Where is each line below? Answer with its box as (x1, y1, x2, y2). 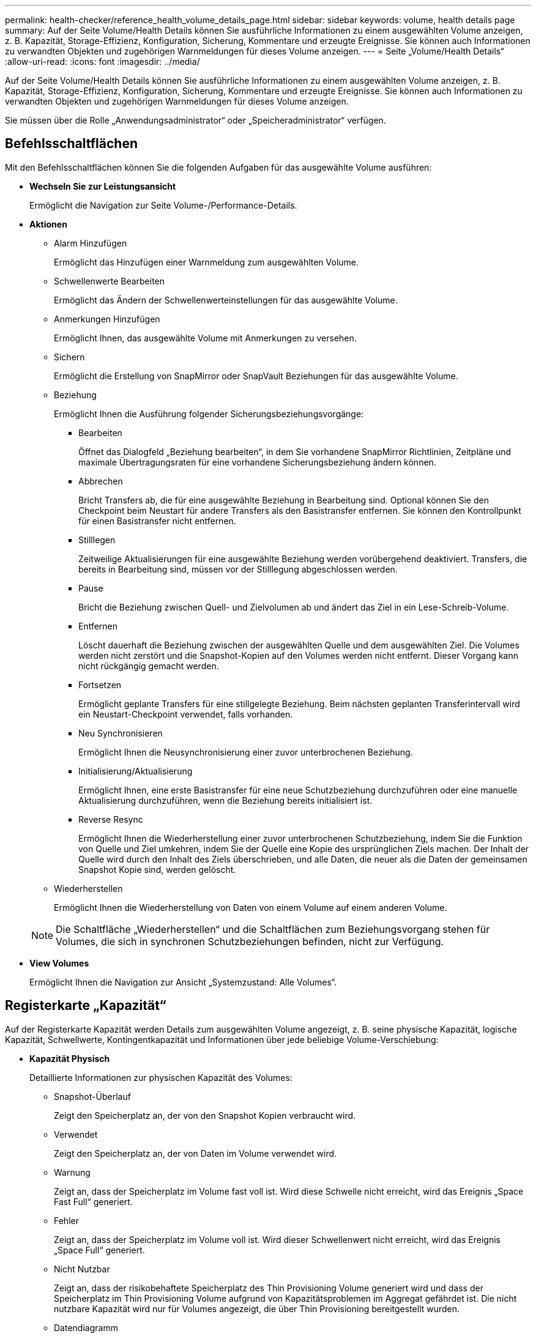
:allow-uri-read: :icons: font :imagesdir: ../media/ (5, 56, 200, 67)
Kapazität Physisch (29, 1053, 110, 1064)
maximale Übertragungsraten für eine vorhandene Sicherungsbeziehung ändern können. (78, 456, 436, 467)
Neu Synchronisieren (78, 727, 163, 738)
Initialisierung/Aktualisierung (78, 765, 193, 776)
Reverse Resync (78, 814, 143, 825)
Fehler (54, 1215, 79, 1226)
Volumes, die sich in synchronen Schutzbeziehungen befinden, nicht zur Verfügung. (56, 935, 444, 948)
